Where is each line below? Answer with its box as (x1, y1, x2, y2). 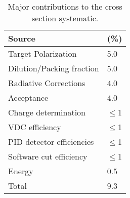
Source (8, 32, 35, 44)
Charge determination (8, 106, 85, 118)
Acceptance (8, 92, 49, 103)
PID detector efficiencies (8, 136, 94, 147)
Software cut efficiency (8, 150, 88, 162)
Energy (8, 165, 33, 177)
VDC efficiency (8, 121, 61, 133)
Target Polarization (8, 48, 77, 59)
